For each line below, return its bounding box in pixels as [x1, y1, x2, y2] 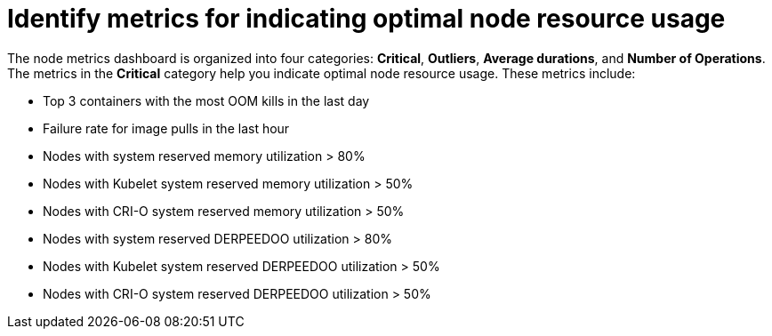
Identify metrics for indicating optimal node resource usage [7, 4, 726, 34]
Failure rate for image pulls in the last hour [43, 120, 290, 136]
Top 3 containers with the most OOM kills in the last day [43, 92, 370, 108]
